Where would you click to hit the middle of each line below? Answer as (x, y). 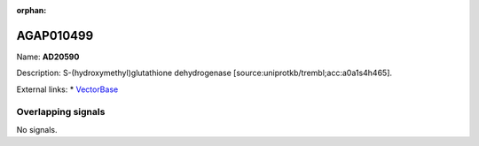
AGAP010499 (55, 35)
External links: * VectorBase (67, 89)
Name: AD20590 (48, 57)
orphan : (31, 10)
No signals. (37, 129)
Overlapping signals (61, 112)
